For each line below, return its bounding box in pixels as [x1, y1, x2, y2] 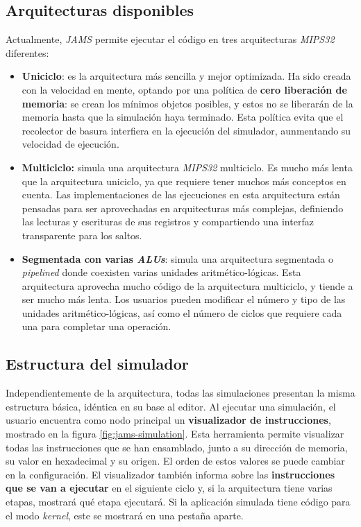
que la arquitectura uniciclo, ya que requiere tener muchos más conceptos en [22, 173, 346, 188]
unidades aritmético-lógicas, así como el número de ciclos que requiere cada [22, 305, 342, 320]
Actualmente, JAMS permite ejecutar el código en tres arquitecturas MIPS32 [6, 32, 335, 46]
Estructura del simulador [6, 353, 189, 374]
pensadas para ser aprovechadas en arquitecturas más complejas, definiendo [22, 200, 344, 215]
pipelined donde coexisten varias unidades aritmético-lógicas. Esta [22, 265, 301, 279]
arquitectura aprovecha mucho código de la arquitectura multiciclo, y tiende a [22, 278, 353, 293]
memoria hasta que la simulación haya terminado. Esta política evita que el [22, 110, 344, 124]
